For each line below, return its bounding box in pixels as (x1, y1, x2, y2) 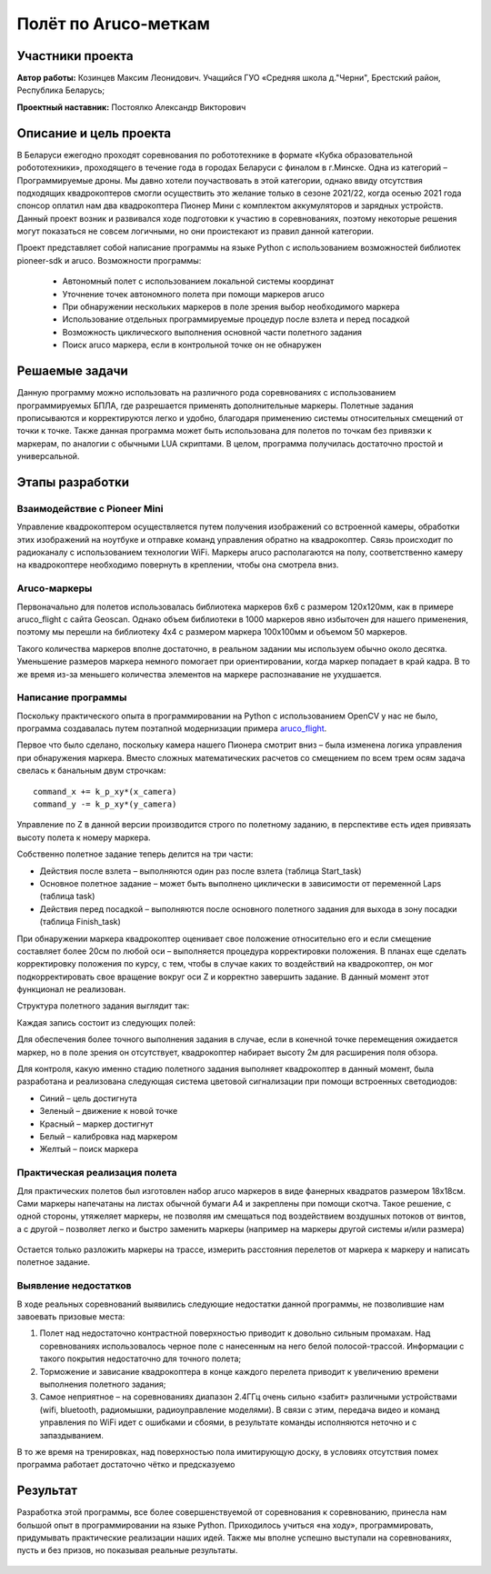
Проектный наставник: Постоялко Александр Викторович (16, 101, 246, 113)
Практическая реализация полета (16, 1167, 177, 1179)
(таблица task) (39, 891, 95, 902)
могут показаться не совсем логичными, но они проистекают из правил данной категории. (16, 226, 375, 236)
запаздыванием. (39, 1429, 104, 1440)
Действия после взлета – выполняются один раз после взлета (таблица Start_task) (39, 865, 363, 877)
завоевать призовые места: (16, 1310, 125, 1322)
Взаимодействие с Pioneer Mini (16, 502, 164, 515)
